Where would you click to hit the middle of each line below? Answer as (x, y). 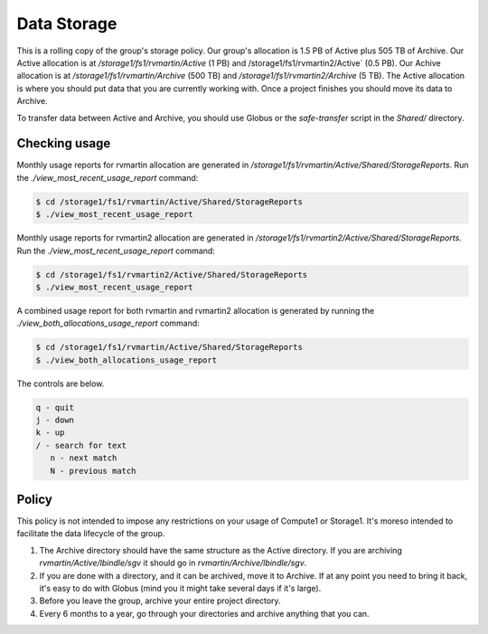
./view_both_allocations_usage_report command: (108, 323)
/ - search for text (81, 445)
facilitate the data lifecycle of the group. (91, 534)
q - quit (55, 407)
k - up (50, 433)
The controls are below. (61, 383)
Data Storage (67, 24)
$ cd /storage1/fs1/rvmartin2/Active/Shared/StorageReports (172, 274)
